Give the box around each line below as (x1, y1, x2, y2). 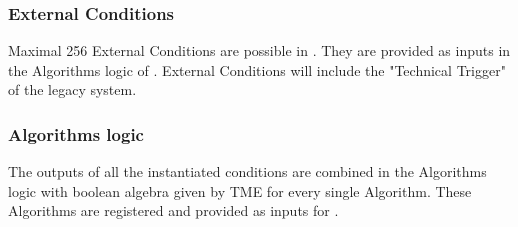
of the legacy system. (8, 79, 137, 100)
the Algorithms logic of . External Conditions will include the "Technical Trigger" (8, 59, 506, 80)
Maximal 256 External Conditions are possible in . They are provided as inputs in (8, 40, 511, 61)
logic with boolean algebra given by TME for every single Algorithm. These (8, 180, 472, 201)
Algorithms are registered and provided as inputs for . (8, 200, 339, 221)
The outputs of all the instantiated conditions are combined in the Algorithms (8, 161, 487, 182)
